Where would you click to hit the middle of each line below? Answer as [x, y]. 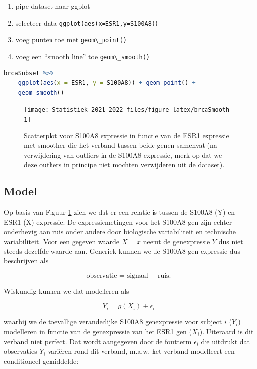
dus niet [231, 241]
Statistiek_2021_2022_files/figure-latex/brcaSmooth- [143, 110]
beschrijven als [26, 261]
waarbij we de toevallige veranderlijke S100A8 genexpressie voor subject [113, 322]
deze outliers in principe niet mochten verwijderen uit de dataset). [124, 164]
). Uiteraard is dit [226, 331]
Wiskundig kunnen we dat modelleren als [67, 290]
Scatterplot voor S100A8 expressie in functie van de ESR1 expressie [127, 135]
